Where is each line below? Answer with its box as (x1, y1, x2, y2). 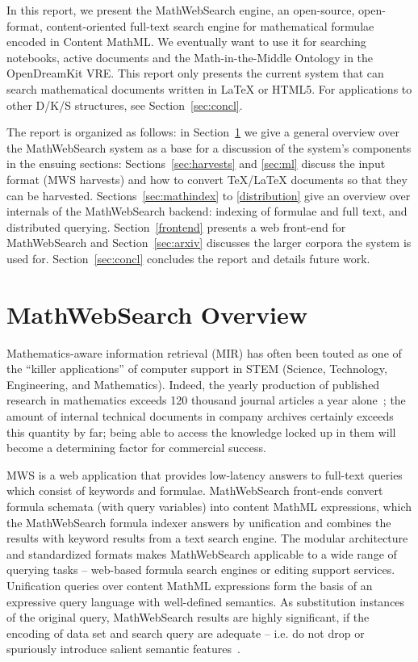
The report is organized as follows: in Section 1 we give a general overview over (6, 124, 399, 140)
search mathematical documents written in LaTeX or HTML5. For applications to (6, 80, 412, 97)
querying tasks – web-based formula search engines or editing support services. (6, 561, 395, 578)
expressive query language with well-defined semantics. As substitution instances (6, 593, 405, 610)
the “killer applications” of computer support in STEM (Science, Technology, (6, 360, 387, 377)
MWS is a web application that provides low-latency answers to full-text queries (6, 466, 403, 483)
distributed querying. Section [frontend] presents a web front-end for (6, 218, 346, 235)
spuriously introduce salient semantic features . (6, 640, 240, 657)
